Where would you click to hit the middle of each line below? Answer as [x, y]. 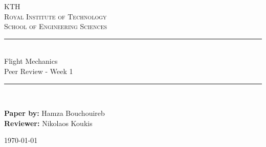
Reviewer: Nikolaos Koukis [48, 123]
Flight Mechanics [31, 61]
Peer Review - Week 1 [39, 71]
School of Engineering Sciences [56, 26]
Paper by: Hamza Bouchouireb [54, 113]
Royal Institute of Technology [56, 16]
